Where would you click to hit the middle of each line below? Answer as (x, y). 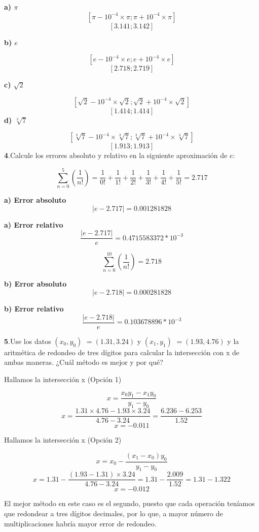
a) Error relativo (34, 224)
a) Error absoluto (35, 200)
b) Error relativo (34, 309)
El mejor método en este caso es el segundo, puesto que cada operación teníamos (129, 503)
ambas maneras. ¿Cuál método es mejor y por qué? (84, 362)
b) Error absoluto (35, 284)
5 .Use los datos (28, 341)
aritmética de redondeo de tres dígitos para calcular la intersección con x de (122, 352)
